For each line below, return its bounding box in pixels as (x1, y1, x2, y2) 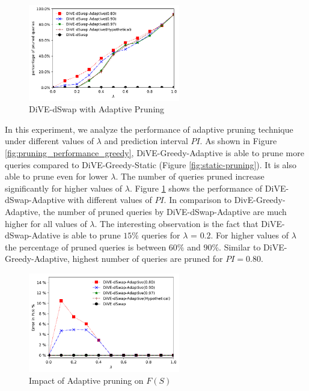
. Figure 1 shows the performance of (129, 181, 263, 194)
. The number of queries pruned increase (115, 170, 265, 183)
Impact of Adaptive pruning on (29, 374, 144, 386)
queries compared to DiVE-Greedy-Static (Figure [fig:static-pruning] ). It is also (5, 158, 296, 171)
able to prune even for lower (5, 170, 108, 183)
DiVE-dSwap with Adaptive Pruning (29, 103, 165, 115)
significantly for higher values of (5, 181, 123, 194)
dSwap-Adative (5, 229, 61, 241)
